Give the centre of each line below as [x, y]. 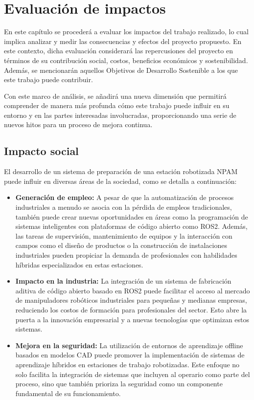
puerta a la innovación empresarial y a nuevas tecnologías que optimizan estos [132, 319]
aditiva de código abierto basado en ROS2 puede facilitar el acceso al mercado [133, 290]
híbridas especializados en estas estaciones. [79, 264]
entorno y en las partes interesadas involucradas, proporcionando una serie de [120, 115]
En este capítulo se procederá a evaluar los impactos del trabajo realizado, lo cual [127, 32]
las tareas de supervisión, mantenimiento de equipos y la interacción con [124, 235]
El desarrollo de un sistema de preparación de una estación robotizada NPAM [121, 171]
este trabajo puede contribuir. [48, 79]
